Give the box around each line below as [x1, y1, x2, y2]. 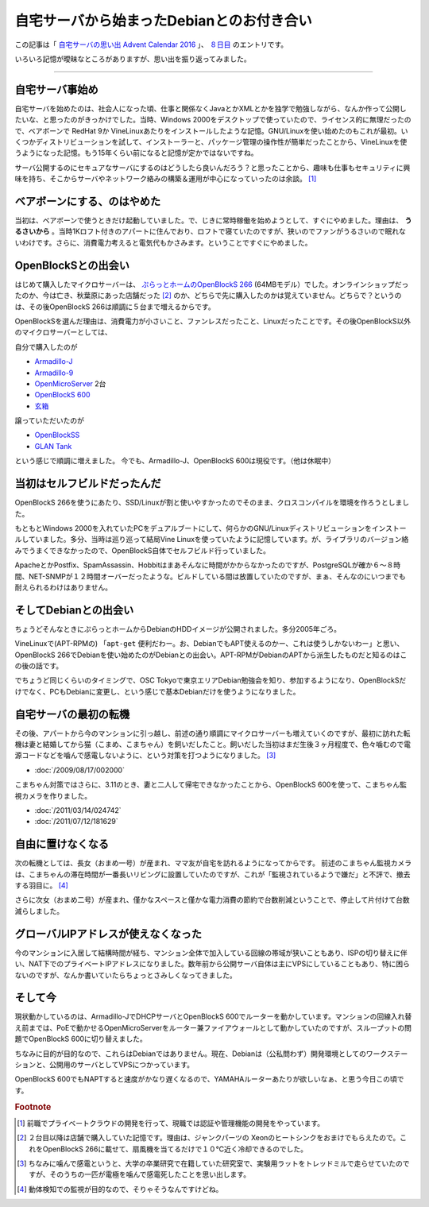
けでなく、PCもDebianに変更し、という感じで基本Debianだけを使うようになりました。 [14, 687, 300, 696]
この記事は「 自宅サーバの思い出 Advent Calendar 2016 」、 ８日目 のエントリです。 [14, 40, 288, 49]
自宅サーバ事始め [14, 83, 99, 96]
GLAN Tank [34, 441, 72, 451]
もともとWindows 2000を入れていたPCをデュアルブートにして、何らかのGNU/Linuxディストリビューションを [14, 523, 373, 532]
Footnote [14, 1101, 52, 1112]
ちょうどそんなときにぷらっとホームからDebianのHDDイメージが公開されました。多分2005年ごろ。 [14, 624, 342, 633]
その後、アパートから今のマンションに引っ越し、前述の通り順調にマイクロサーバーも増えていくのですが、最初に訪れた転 [14, 728, 411, 738]
